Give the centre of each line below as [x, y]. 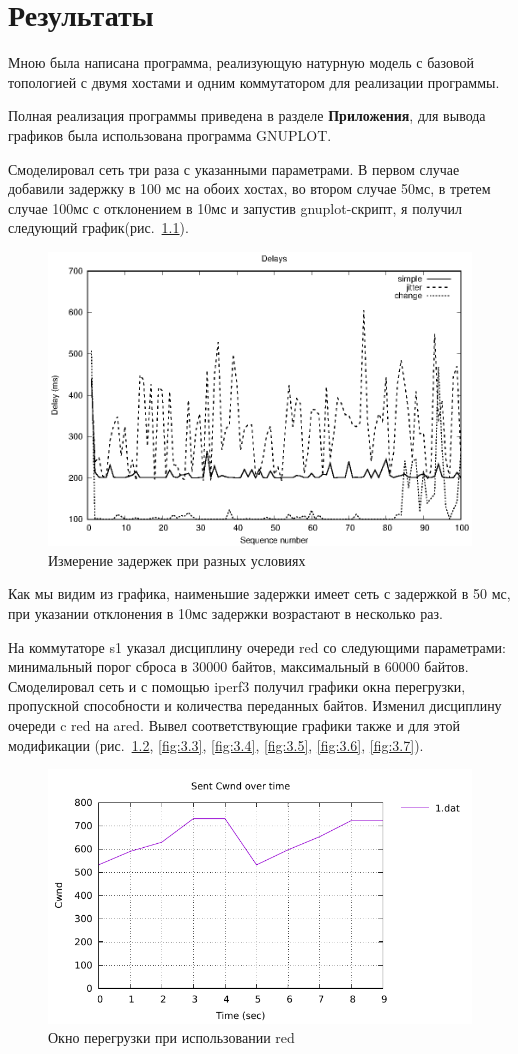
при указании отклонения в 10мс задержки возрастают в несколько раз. [225, 613]
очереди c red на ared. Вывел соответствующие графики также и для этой [234, 725]
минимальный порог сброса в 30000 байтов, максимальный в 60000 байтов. [238, 666]
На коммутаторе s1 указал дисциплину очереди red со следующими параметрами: [257, 646]
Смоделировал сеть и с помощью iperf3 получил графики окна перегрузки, [237, 685]
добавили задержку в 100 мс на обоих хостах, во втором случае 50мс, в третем [249, 188]
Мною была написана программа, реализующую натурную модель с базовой [241, 62]
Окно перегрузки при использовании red [171, 1037]
